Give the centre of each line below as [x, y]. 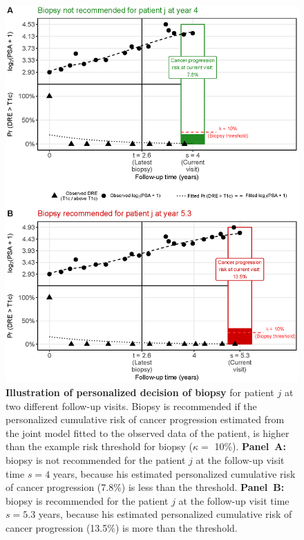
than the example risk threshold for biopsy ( [99, 446]
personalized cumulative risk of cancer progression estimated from [145, 419]
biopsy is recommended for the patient [87, 500]
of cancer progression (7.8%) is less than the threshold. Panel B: [145, 487]
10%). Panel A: [250, 446]
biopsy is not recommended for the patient [96, 460]
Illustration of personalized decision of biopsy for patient [140, 392]
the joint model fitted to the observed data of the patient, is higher [148, 432]
